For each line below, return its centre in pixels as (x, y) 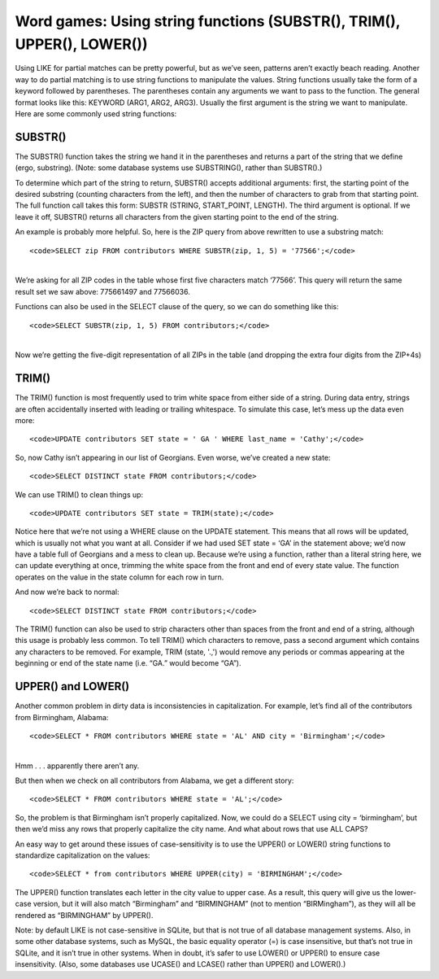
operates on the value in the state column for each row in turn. (120, 577)
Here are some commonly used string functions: (96, 113)
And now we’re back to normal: (67, 592)
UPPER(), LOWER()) (81, 44)
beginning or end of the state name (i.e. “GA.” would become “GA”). (128, 663)
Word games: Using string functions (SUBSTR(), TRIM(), (208, 21)
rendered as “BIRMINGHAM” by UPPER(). (84, 915)
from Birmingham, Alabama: (62, 717)
